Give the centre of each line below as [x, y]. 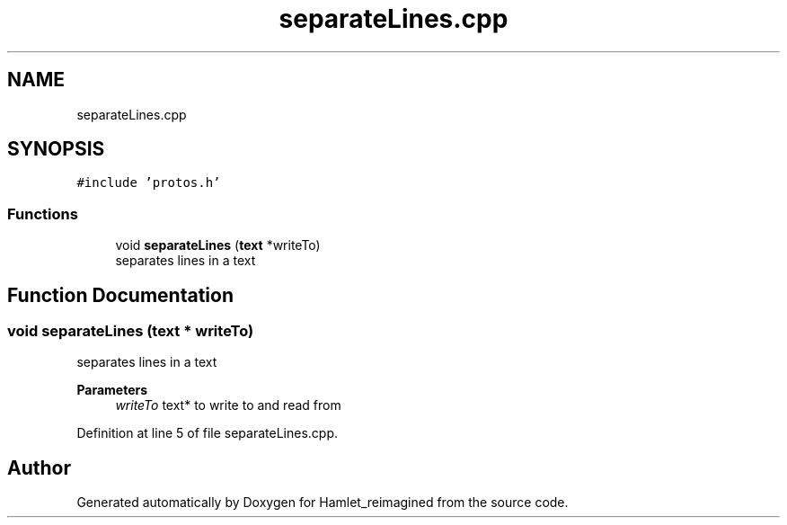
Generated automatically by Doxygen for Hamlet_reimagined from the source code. [323, 503]
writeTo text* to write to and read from [228, 405]
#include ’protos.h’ [149, 183]
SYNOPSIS [56, 149]
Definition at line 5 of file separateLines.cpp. [208, 433]
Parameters [112, 390]
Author [39, 467]
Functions [43, 214]
